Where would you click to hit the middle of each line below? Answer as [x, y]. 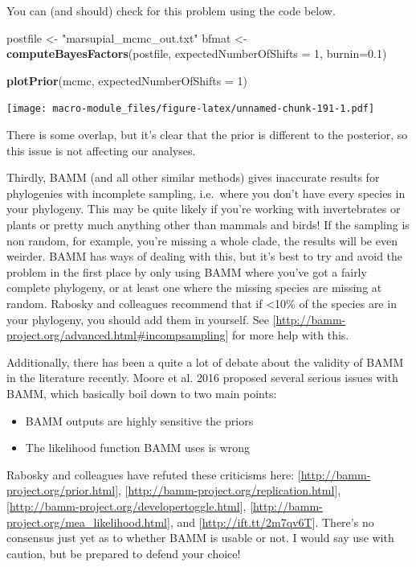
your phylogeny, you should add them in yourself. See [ [141, 319]
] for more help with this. [287, 335]
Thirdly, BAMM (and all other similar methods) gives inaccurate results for [193, 177]
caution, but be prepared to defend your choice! [124, 553]
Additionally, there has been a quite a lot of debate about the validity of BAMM [205, 362]
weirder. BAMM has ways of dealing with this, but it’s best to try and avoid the [205, 256]
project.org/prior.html [61, 490]
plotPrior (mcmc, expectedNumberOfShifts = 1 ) [127, 80]
